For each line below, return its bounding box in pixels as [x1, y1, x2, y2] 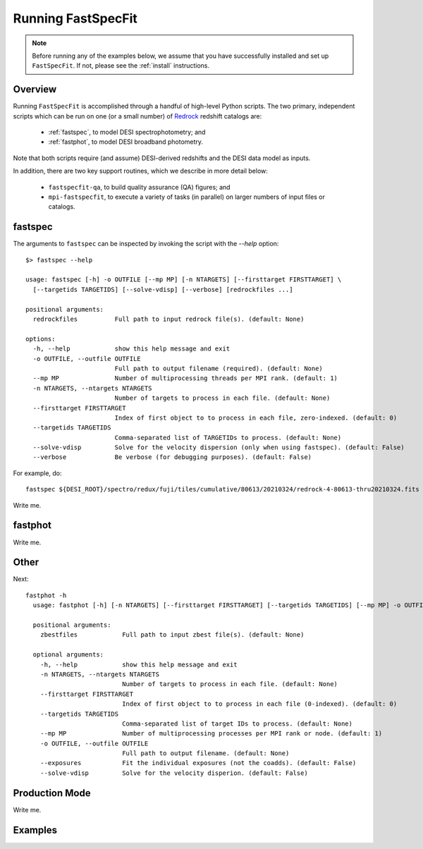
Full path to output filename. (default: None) [122, 750, 290, 757]
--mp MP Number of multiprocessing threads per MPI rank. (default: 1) [32, 374, 338, 382]
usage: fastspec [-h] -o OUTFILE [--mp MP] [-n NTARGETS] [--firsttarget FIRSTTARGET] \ [25, 276, 342, 283]
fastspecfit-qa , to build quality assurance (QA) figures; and [48, 183, 231, 191]
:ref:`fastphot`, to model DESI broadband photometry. [48, 138, 204, 146]
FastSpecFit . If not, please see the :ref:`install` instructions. [32, 61, 210, 70]
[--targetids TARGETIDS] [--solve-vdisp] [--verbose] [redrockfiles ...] [32, 286, 293, 293]
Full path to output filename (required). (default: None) [114, 364, 324, 372]
